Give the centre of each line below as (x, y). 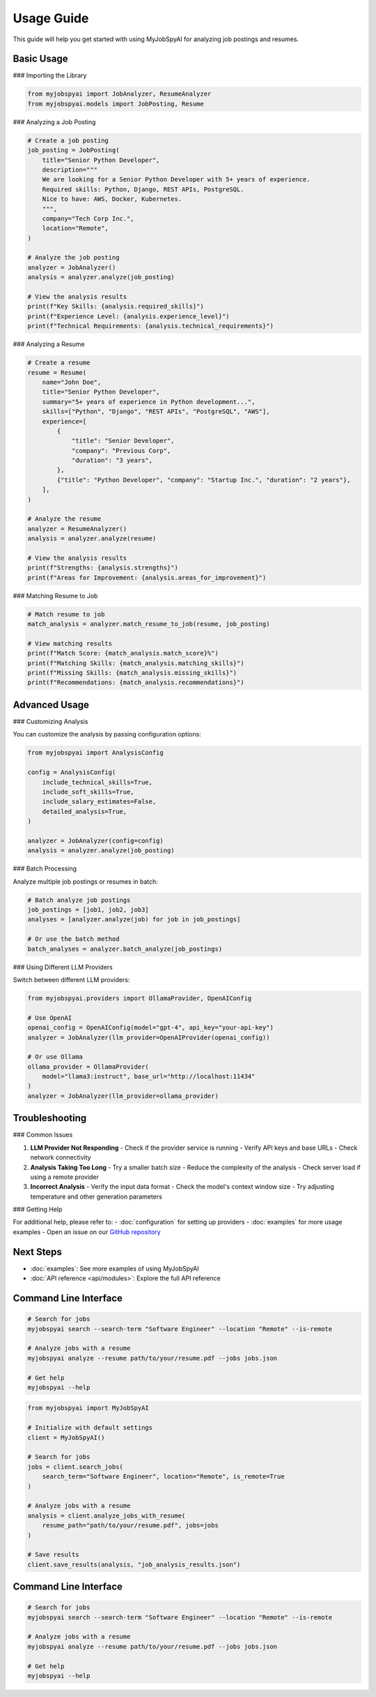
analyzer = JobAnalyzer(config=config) (95, 840)
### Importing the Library (50, 75)
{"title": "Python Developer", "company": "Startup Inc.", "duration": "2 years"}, (204, 480)
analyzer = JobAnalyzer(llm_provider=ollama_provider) (123, 1096)
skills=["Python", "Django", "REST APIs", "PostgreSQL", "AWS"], (156, 412)
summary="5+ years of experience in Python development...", (149, 402)
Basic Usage (40, 59)
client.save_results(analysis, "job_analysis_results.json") (134, 1564)
